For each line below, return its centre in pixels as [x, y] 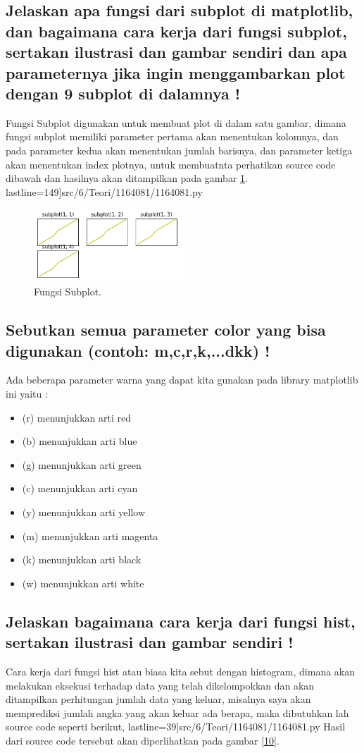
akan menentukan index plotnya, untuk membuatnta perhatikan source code [171, 164]
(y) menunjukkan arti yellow [84, 512]
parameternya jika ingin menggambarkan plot [176, 72]
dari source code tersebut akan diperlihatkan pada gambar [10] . [143, 740]
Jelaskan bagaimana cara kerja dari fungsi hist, [181, 621]
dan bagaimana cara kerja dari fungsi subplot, [176, 31]
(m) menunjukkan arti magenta [90, 535]
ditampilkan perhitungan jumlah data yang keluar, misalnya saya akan [158, 699]
